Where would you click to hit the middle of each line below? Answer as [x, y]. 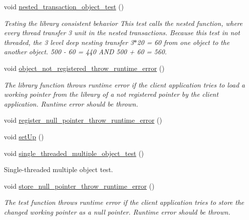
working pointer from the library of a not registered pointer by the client [111, 94]
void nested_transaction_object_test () [64, 6]
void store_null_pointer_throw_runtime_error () [79, 186]
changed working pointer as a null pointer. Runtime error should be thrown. [117, 211]
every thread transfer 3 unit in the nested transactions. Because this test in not [122, 33]
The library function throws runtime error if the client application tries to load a [124, 84]
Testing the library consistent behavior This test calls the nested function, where [123, 23]
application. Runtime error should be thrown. [71, 103]
